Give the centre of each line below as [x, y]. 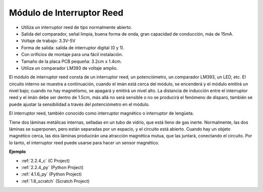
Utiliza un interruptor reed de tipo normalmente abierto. [77, 27]
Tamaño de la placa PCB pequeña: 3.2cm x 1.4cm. [72, 61]
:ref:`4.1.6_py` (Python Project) [52, 174]
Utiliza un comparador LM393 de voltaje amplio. [69, 68]
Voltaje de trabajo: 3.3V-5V [48, 41]
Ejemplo [18, 152]
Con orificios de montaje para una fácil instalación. [72, 55]
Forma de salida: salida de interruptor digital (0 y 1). [73, 48]
